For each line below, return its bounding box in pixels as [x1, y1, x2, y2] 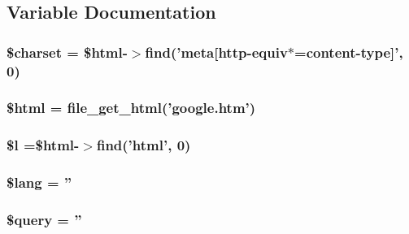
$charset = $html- [7, 41, 128, 62]
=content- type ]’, [294, 41, 403, 62]
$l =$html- [7, 135, 80, 155]
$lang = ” [7, 172, 72, 193]
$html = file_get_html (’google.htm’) [7, 97, 256, 118]
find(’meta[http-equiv [145, 41, 288, 62]
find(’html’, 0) [96, 135, 191, 155]
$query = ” [7, 210, 82, 229]
